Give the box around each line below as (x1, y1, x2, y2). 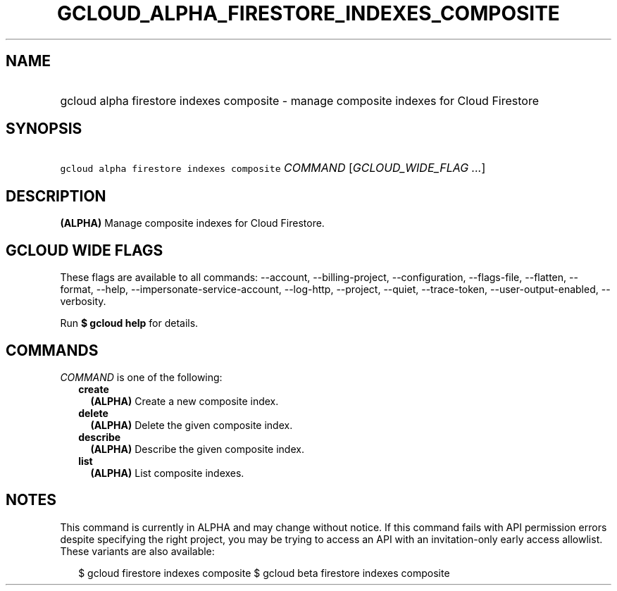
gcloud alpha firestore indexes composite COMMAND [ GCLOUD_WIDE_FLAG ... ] (60, 161, 486, 175)
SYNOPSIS (6, 120, 82, 138)
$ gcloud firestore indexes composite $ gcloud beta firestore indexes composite (78, 566, 450, 579)
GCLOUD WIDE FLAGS (6, 241, 163, 259)
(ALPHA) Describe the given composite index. (90, 442, 304, 455)
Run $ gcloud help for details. (60, 317, 199, 330)
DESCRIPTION (6, 187, 106, 205)
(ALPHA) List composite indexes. (90, 466, 244, 479)
